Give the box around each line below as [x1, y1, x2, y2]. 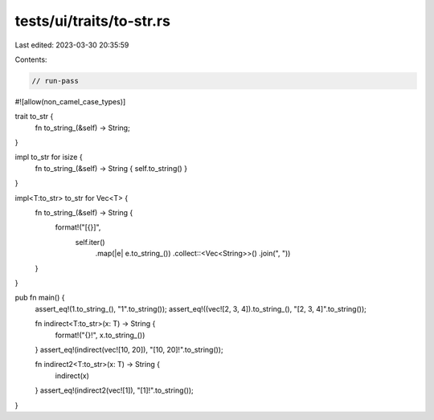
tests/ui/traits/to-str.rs [14, 12, 170, 30]
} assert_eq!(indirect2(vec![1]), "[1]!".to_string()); [35, 385, 194, 395]
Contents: [14, 55, 47, 64]
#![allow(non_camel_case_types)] [14, 96, 126, 106]
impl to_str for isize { [14, 153, 84, 162]
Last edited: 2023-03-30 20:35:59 [14, 40, 129, 50]
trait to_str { [14, 112, 54, 121]
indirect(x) [55, 370, 90, 381]
